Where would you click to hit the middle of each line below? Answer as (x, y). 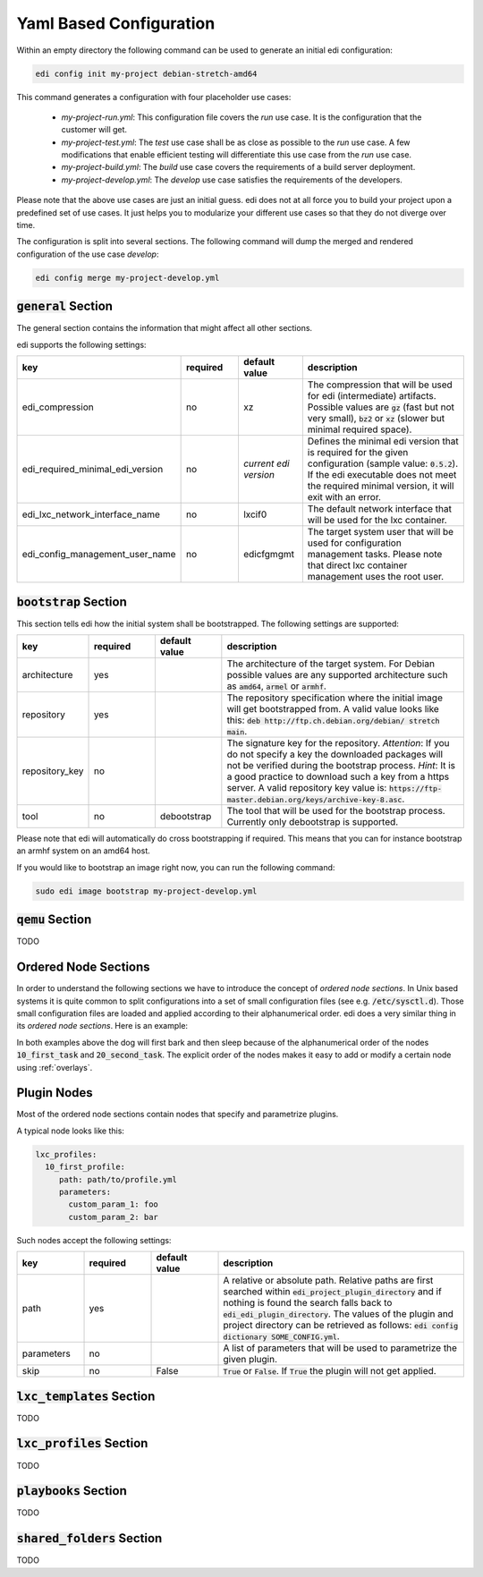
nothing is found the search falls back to (308, 1303)
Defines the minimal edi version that (383, 441)
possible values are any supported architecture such (337, 674)
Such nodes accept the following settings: (94, 1240)
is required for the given (358, 453)
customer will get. (94, 130)
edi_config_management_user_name (99, 555)
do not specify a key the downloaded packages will (335, 754)
